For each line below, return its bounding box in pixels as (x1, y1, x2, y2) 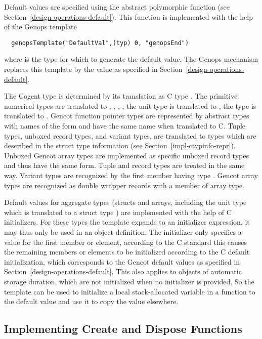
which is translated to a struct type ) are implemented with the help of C (4, 206, 232, 217)
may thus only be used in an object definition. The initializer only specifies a (4, 226, 242, 237)
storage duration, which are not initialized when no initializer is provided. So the (4, 276, 254, 286)
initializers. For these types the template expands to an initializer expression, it (4, 217, 250, 227)
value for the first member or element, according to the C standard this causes (4, 236, 247, 247)
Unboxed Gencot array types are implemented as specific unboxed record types (4, 150, 249, 160)
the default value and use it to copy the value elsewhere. (4, 296, 179, 307)
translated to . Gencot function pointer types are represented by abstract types (4, 110, 249, 121)
